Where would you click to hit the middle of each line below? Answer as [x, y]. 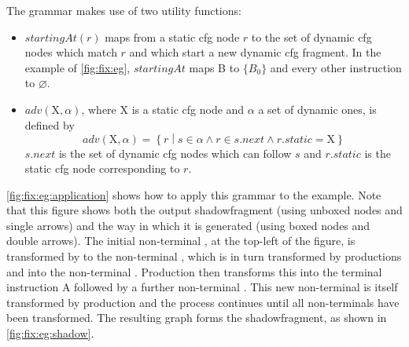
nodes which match [71, 52]
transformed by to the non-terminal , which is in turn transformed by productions [204, 256]
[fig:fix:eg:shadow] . [50, 333]
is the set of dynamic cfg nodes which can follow [175, 153]
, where [99, 109]
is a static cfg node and [188, 109]
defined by [50, 124]
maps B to [214, 67]
